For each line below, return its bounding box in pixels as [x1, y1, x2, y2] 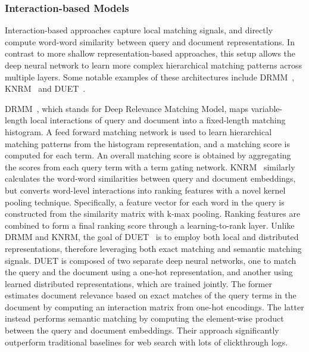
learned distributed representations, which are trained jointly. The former [5, 277, 272, 289]
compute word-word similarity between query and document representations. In [5, 35, 295, 48]
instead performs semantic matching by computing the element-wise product [5, 312, 284, 325]
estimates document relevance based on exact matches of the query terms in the [5, 289, 296, 301]
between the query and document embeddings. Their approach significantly [5, 324, 279, 337]
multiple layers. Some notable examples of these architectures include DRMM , [5, 70, 295, 83]
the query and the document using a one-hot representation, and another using [5, 266, 293, 278]
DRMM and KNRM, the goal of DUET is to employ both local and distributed [5, 230, 299, 243]
